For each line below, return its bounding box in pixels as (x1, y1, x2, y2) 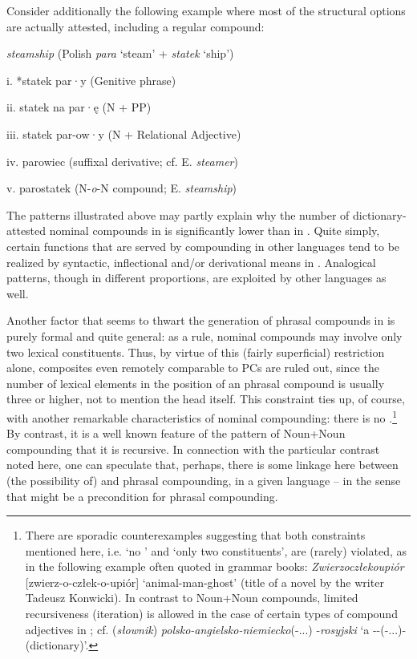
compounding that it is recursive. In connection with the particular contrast (6, 440, 380, 457)
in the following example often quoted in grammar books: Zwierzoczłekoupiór (25, 558, 404, 575)
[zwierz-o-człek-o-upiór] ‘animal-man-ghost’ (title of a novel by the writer (25, 573, 384, 590)
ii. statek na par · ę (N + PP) (6, 99, 152, 115)
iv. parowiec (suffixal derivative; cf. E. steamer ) (6, 152, 238, 169)
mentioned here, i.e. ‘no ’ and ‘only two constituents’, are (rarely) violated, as (25, 542, 407, 559)
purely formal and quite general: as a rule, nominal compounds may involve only (6, 327, 403, 344)
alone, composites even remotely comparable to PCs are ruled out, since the (6, 359, 379, 376)
